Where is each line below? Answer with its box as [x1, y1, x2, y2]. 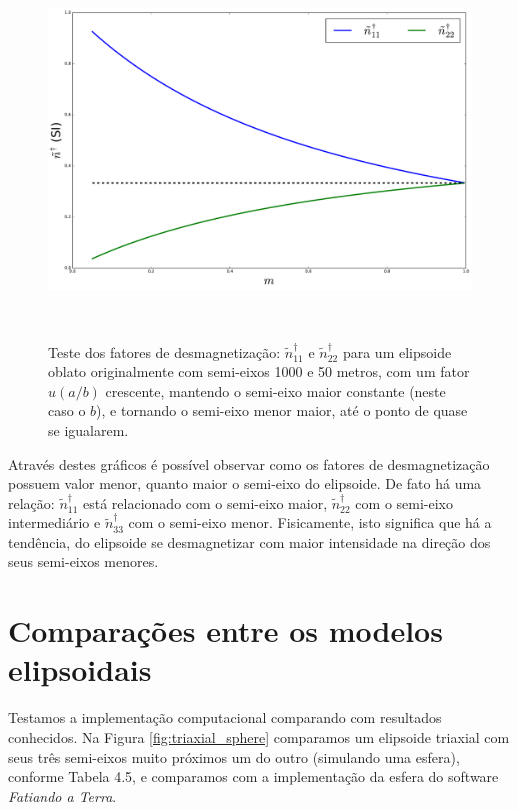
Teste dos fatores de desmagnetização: [48, 341, 281, 362]
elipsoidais [8, 649, 152, 690]
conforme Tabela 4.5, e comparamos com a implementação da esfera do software [8, 766, 499, 787]
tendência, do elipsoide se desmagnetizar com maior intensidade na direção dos [8, 531, 491, 552]
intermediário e [8, 512, 101, 533]
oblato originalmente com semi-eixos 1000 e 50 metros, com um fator [48, 361, 470, 382]
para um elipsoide [342, 341, 452, 362]
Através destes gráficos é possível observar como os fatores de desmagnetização [8, 453, 490, 474]
